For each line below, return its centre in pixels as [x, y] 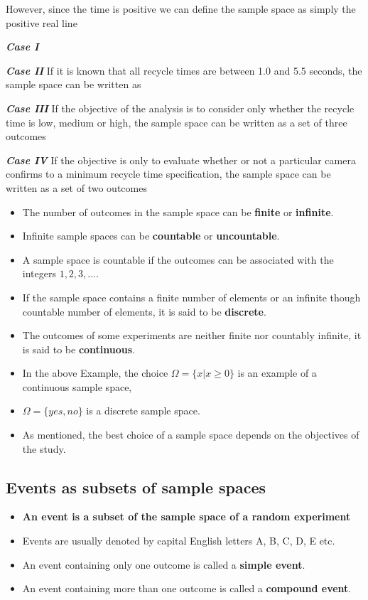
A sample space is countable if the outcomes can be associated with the [178, 259]
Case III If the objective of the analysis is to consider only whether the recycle [180, 108]
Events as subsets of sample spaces [136, 487]
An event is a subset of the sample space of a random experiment [186, 516]
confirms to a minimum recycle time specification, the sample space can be [168, 174]
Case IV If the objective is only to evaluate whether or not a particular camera [181, 160]
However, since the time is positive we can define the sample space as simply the [181, 9]
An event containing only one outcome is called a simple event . [164, 564]
